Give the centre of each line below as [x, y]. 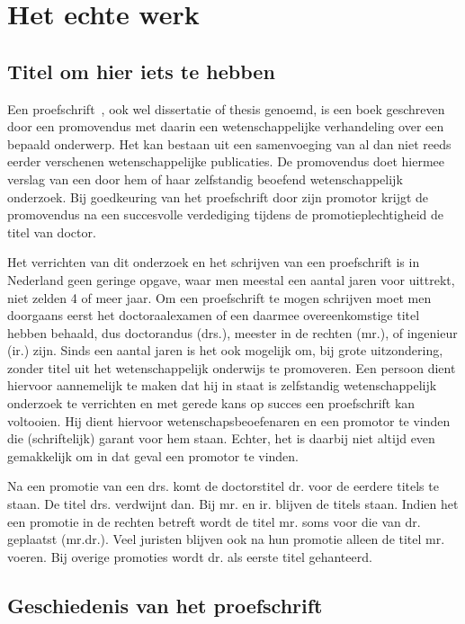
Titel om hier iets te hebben [141, 71]
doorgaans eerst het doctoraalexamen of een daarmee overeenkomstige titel [214, 315]
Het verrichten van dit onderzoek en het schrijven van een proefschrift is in [214, 262]
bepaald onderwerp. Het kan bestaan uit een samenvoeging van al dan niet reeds [229, 143]
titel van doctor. [52, 232]
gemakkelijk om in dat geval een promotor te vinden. [153, 455]
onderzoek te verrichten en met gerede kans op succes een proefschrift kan [211, 403]
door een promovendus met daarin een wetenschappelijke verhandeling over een [226, 126]
